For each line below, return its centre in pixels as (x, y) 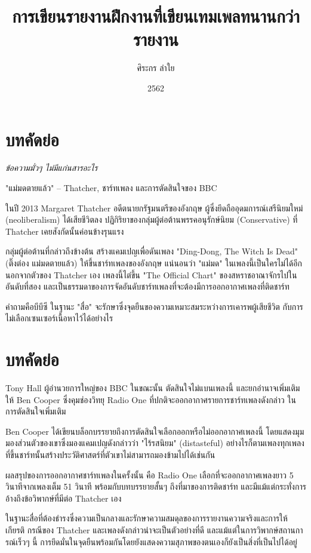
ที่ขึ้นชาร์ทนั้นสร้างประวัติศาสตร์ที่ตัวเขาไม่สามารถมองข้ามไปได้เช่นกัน (110, 455)
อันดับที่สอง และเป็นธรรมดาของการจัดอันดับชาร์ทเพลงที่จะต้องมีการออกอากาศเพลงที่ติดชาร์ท (147, 286)
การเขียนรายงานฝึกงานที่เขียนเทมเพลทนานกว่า (156, 16)
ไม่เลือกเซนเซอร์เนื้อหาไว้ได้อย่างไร (59, 318)
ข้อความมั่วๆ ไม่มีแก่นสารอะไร (52, 168)
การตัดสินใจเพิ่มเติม (36, 411)
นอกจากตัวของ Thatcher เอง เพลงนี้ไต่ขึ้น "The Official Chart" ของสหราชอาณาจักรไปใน (151, 274)
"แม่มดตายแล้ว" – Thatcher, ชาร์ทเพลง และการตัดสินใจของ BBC (111, 188)
